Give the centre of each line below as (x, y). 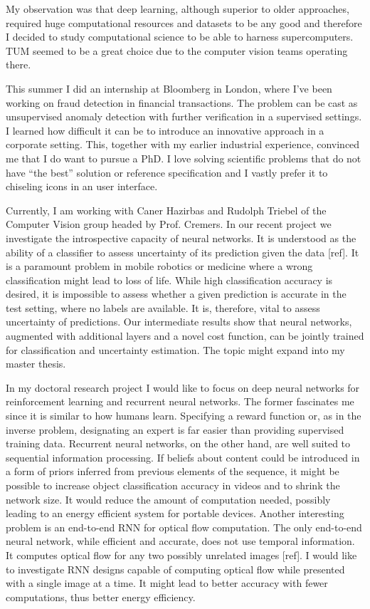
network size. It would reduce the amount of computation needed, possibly (168, 499)
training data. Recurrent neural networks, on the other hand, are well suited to (178, 443)
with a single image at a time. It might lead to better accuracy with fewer (167, 583)
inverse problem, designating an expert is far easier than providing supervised (175, 429)
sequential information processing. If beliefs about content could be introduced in (183, 457)
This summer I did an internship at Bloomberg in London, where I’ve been (169, 88)
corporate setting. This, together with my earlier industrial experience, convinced (183, 144)
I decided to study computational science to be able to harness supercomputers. (180, 37)
